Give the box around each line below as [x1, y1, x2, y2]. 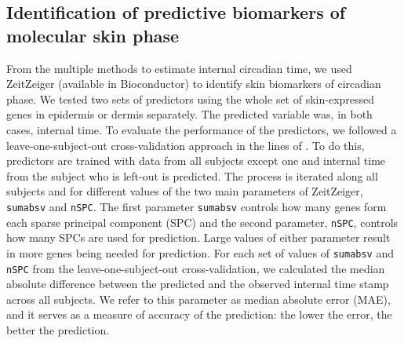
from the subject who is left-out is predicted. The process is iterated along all [6, 167, 378, 184]
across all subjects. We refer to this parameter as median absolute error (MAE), [6, 290, 391, 307]
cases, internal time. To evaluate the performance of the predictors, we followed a [6, 121, 397, 137]
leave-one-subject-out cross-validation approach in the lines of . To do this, [6, 137, 365, 153]
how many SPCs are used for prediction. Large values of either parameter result [6, 229, 391, 246]
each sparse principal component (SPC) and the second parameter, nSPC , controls [6, 213, 399, 230]
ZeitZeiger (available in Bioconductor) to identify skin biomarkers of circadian [6, 75, 381, 92]
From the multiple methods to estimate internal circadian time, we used [6, 60, 352, 76]
